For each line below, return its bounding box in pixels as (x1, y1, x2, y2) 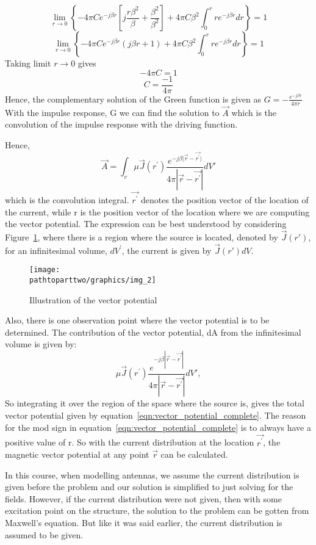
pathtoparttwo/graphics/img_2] (29, 276, 156, 284)
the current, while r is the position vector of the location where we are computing (5, 205, 310, 218)
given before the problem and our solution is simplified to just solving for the (5, 480, 293, 493)
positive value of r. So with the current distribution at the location (5, 436, 254, 449)
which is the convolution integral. (5, 193, 129, 206)
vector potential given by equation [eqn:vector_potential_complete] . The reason (5, 409, 306, 422)
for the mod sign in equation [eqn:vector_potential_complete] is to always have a (5, 420, 311, 433)
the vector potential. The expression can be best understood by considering (5, 217, 287, 230)
